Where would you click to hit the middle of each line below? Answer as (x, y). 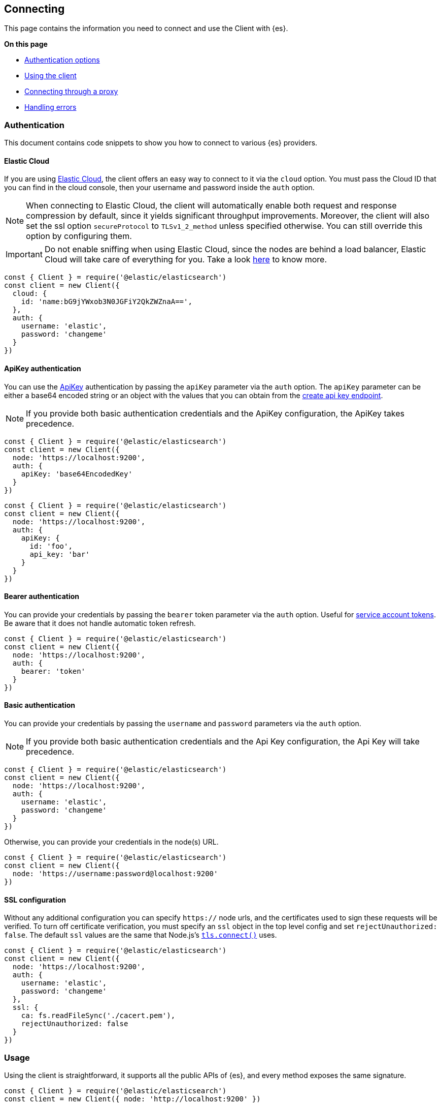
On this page (26, 44)
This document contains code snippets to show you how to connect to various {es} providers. (161, 143)
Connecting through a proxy (71, 92)
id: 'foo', (51, 546)
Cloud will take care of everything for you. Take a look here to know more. (186, 260)
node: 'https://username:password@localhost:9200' (115, 874)
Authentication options (62, 60)
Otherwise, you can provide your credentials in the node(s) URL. (111, 842)
